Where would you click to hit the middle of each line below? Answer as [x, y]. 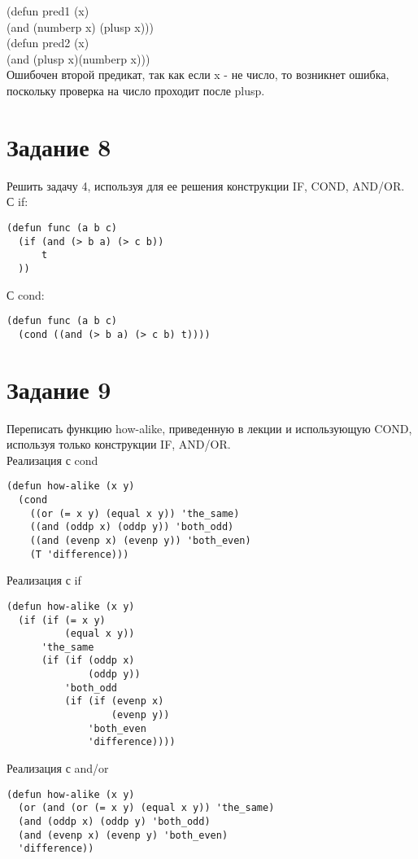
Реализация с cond [52, 460]
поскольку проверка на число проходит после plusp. [136, 90]
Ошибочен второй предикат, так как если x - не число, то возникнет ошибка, [198, 75]
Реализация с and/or [58, 768]
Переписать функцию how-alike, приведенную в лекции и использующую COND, [209, 428]
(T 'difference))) [79, 554]
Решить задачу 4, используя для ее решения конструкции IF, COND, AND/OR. [206, 185]
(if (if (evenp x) [114, 701]
